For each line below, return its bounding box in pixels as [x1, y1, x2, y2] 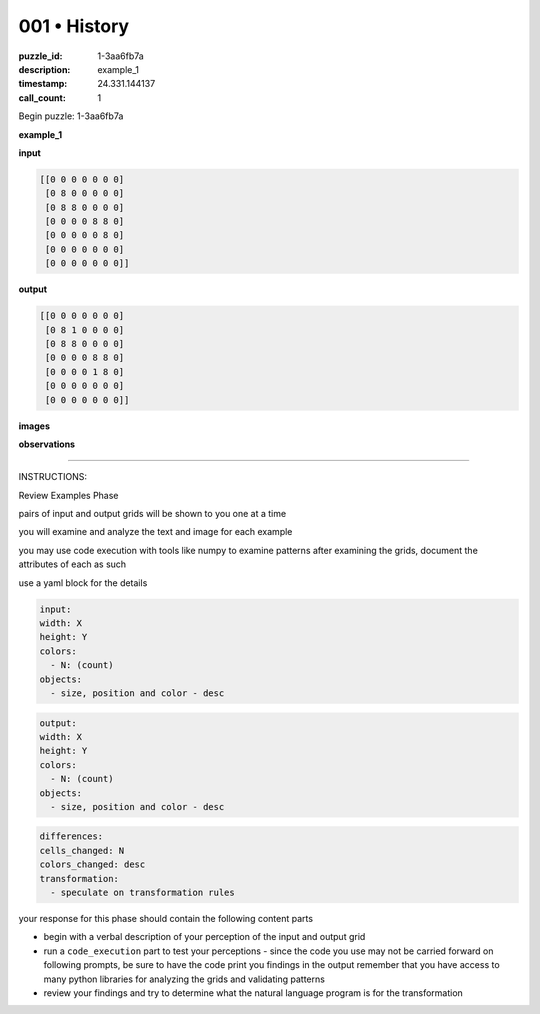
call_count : [18, 91, 67, 104]
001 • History [18, 15, 130, 37]
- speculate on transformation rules [50, 887, 235, 899]
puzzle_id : [18, 50, 63, 62]
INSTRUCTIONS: [18, 471, 87, 483]
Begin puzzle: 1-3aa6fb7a [18, 110, 124, 122]
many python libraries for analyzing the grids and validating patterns [43, 973, 325, 985]
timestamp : [18, 78, 68, 90]
